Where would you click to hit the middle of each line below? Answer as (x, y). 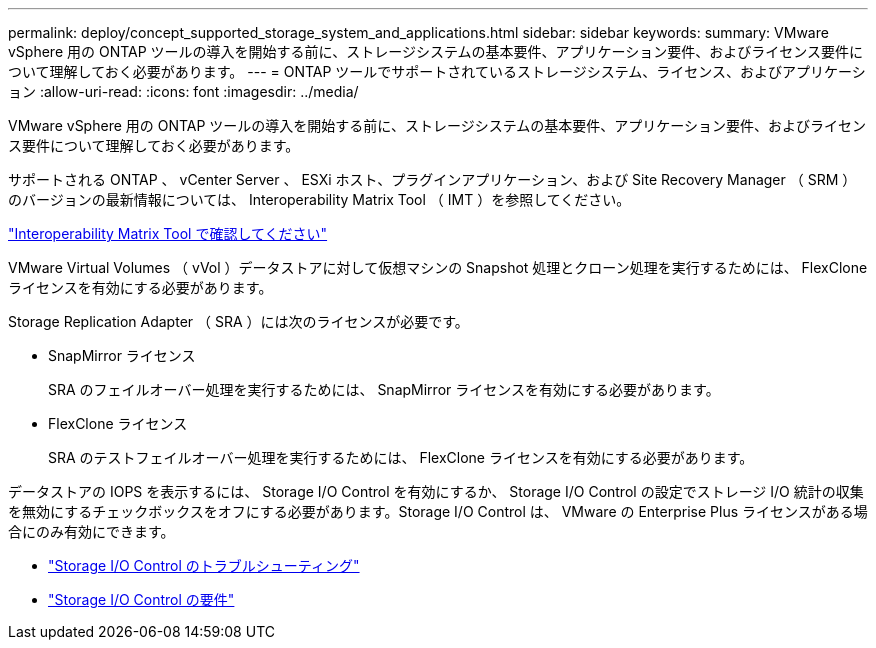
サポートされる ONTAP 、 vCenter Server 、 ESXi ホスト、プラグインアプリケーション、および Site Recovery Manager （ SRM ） (432, 179)
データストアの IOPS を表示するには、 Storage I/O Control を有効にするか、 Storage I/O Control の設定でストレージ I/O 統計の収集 (436, 491)
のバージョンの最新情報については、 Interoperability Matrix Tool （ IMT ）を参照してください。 (319, 199)
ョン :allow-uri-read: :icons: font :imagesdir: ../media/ (183, 91)
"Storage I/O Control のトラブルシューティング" (204, 565)
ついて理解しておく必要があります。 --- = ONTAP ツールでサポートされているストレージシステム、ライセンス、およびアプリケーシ (437, 71)
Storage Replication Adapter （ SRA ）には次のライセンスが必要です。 (238, 321)
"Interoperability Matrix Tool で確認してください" (168, 233)
